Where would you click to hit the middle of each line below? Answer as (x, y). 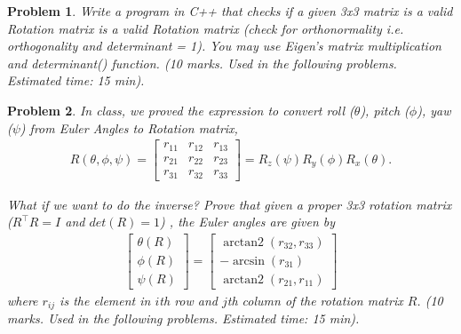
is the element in (105, 300)
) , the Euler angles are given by (248, 222)
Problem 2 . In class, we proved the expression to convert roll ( (181, 110)
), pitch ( (385, 110)
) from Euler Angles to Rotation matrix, (129, 127)
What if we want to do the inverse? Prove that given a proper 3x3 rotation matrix (230, 204)
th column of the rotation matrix (315, 300)
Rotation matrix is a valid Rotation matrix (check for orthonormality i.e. (206, 28)
